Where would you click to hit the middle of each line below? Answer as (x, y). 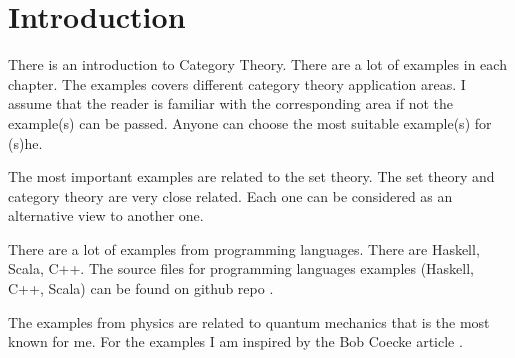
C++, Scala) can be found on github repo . (141, 288)
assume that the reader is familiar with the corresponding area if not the (231, 103)
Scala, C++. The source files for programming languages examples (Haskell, (241, 268)
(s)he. (25, 142)
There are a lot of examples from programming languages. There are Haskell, (244, 248)
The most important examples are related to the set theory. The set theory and (251, 176)
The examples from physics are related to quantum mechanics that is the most (249, 321)
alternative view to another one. (106, 215)
